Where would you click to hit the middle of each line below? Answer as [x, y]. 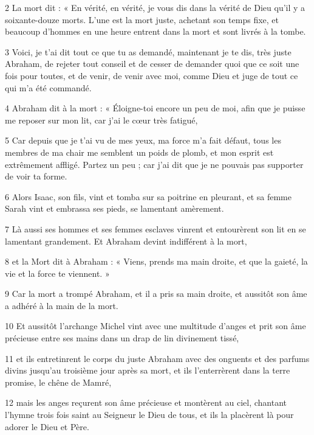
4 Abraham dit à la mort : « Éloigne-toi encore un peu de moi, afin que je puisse [155, 108]
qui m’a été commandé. [48, 87]
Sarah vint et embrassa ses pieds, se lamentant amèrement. [114, 208]
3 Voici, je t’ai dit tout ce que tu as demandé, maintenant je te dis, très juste [148, 51]
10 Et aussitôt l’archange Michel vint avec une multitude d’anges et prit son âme [155, 326]
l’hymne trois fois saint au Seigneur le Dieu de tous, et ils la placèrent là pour [149, 415]
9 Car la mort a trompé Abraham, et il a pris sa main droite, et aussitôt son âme [156, 294]
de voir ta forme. [36, 176]
